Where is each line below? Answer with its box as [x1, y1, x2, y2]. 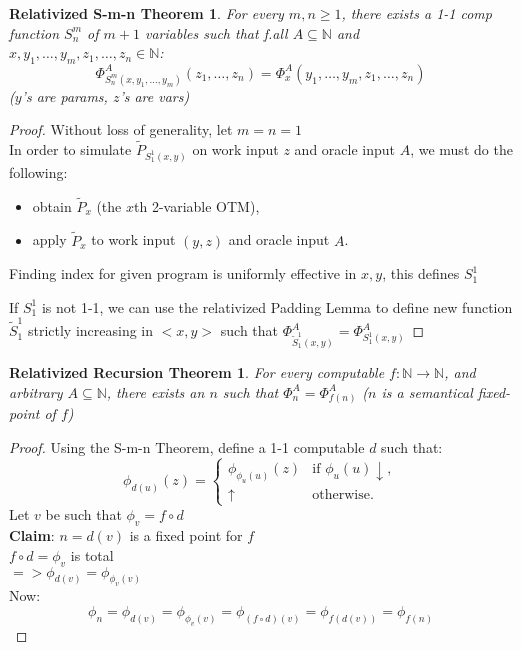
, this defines [382, 263, 460, 284]
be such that [45, 504, 122, 525]
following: [9, 161, 68, 182]
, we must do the [410, 139, 513, 160]
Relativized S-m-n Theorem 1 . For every [9, 3, 284, 23]
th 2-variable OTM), [134, 195, 260, 216]
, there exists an [106, 381, 205, 402]
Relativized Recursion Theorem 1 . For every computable [9, 361, 385, 382]
